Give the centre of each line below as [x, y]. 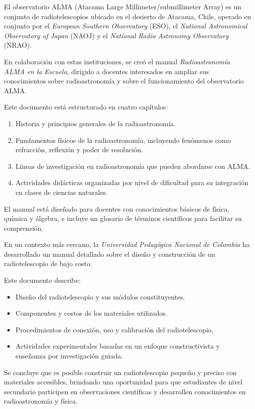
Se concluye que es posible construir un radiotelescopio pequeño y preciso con [120, 372]
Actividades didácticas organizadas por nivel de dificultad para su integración [132, 182]
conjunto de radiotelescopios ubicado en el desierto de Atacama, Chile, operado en [127, 16]
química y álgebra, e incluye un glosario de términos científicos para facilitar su [123, 218]
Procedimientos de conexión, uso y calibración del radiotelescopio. [115, 329]
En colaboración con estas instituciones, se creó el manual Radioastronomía [117, 61]
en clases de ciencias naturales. [62, 192]
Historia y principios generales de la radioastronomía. [96, 123]
